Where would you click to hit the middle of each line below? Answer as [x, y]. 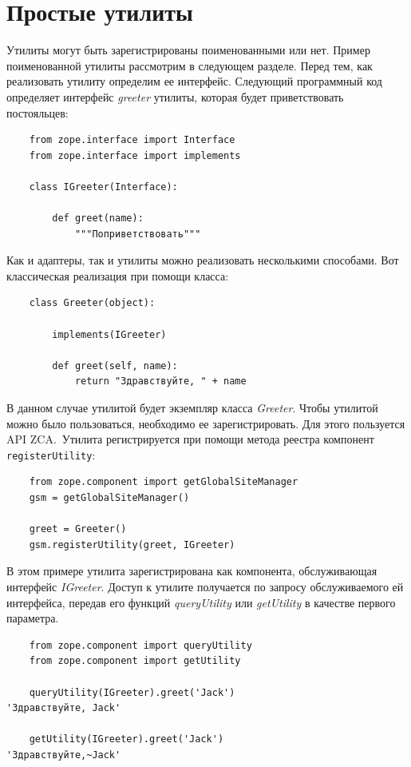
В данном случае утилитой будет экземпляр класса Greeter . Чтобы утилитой [192, 407]
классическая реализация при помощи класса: [118, 275]
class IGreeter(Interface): [103, 187]
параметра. [33, 618]
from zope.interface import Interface [132, 140]
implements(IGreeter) [109, 334]
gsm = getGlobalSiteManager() [109, 498]
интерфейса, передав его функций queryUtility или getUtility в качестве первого [201, 602]
